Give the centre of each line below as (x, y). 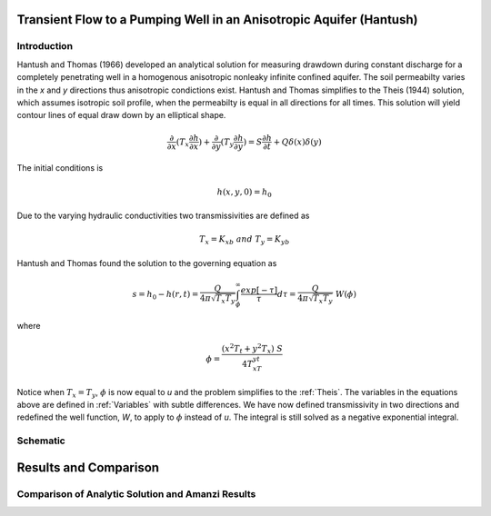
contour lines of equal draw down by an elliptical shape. (121, 115)
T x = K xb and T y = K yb (244, 241)
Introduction (45, 46)
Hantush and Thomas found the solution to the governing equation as (147, 263)
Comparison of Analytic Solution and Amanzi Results (136, 493)
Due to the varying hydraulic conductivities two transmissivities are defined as (163, 216)
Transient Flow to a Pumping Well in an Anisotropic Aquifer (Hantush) (217, 20)
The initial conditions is (60, 168)
